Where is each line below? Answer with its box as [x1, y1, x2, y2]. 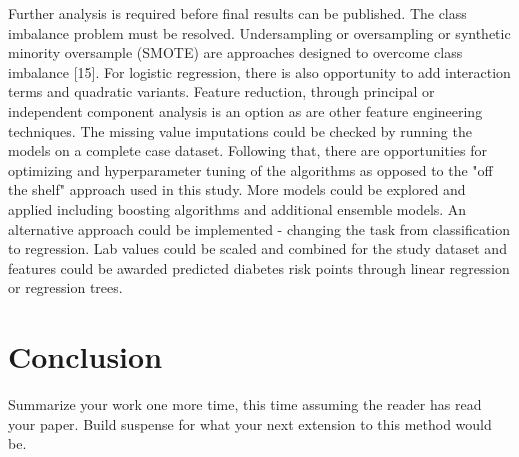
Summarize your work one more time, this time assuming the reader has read [8, 394, 482, 415]
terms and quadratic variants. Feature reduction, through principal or [8, 81, 435, 102]
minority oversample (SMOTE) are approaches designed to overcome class [8, 42, 463, 63]
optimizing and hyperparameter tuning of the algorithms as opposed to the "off [8, 159, 493, 180]
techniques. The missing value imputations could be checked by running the [8, 120, 472, 141]
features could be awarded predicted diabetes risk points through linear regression [8, 257, 510, 278]
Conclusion [8, 336, 163, 377]
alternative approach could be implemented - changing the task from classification [8, 218, 511, 239]
